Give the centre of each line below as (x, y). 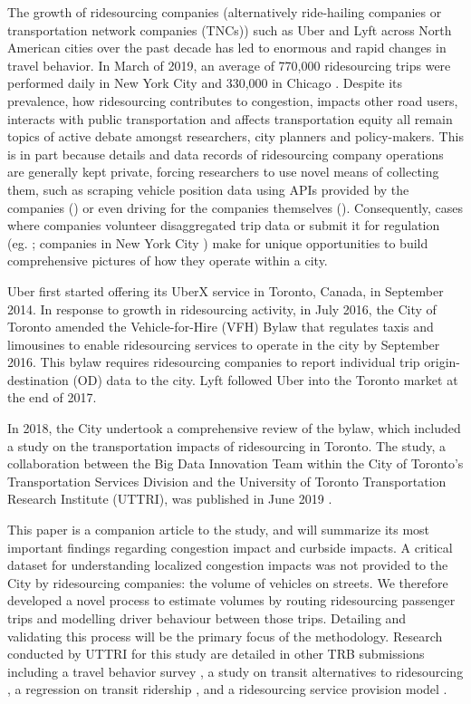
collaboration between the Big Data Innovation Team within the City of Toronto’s (235, 463)
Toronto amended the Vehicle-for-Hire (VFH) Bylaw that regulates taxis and (221, 327)
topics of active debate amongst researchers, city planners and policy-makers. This (235, 136)
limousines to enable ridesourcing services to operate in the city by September (224, 344)
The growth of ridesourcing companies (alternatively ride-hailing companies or (225, 12)
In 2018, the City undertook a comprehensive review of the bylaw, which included (234, 428)
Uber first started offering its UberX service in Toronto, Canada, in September (226, 290)
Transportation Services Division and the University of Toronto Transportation (227, 481)
